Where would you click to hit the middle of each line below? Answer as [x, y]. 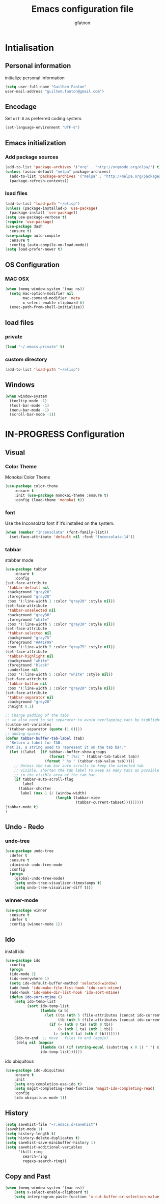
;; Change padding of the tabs [37, 715]
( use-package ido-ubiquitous [35, 1070]
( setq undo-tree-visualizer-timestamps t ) [58, 883]
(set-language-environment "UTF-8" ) [42, 127]
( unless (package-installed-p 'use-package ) [51, 208]
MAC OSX [17, 279]
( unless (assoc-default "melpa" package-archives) [58, 172]
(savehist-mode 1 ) [24, 1129]
